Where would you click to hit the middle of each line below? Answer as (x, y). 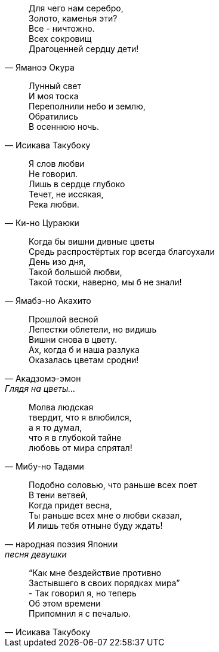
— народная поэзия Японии (61, 544)
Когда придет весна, (70, 505)
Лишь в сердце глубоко (77, 184)
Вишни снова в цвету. (73, 339)
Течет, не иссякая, (66, 194)
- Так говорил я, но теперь (83, 593)
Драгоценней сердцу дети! (84, 49)
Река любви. (54, 204)
